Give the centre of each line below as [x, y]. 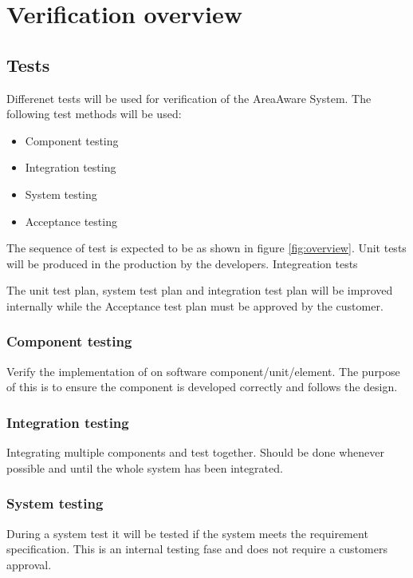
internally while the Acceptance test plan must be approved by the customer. [195, 305]
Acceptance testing [71, 221]
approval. [29, 564]
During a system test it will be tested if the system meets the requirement [187, 533]
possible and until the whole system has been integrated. [145, 467]
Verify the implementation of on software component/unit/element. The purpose [203, 371]
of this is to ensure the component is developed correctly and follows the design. [202, 387]
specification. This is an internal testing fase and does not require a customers [197, 549]
